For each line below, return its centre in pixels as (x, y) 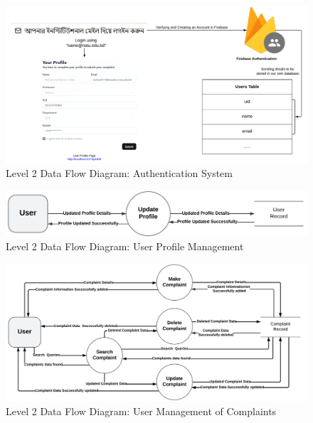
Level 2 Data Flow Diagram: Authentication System (119, 173)
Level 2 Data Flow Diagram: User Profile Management (125, 246)
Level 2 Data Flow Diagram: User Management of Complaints (141, 411)
